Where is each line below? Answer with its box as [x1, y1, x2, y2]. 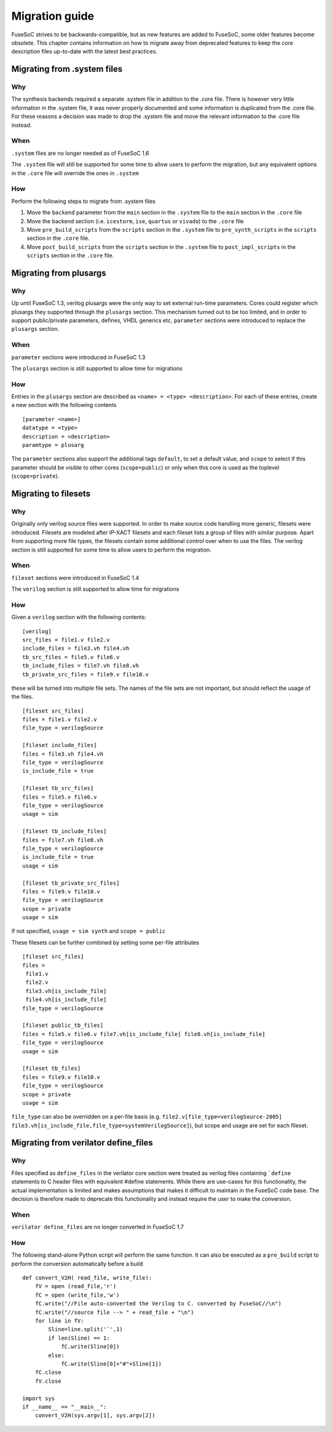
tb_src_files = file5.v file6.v [22, 654, 120, 660]
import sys [22, 1394, 55, 1402]
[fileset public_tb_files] [22, 1022, 104, 1029]
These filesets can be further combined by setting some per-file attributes [11, 938, 199, 946]
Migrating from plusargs [11, 267, 107, 278]
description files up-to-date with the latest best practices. [11, 48, 158, 55]
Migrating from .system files [11, 64, 123, 74]
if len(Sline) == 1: [48, 1334, 110, 1342]
